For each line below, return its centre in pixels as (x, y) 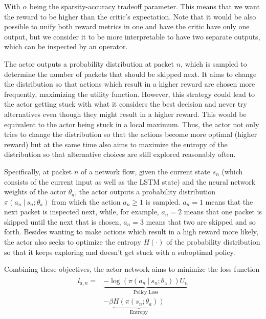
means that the (229, 201)
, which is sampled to (214, 63)
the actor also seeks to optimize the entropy (73, 242)
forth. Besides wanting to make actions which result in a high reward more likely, (131, 232)
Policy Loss (146, 292)
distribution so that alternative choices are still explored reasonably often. (120, 154)
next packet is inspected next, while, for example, (82, 212)
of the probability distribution (213, 242)
